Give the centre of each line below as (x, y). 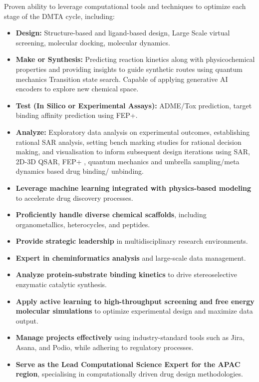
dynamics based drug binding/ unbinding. (80, 171)
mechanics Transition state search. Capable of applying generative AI (122, 79)
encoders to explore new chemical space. (77, 89)
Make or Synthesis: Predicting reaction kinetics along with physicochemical (135, 59)
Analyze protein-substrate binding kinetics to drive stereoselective (126, 274)
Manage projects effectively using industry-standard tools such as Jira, (130, 337)
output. (27, 320)
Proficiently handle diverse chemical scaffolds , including (111, 214)
